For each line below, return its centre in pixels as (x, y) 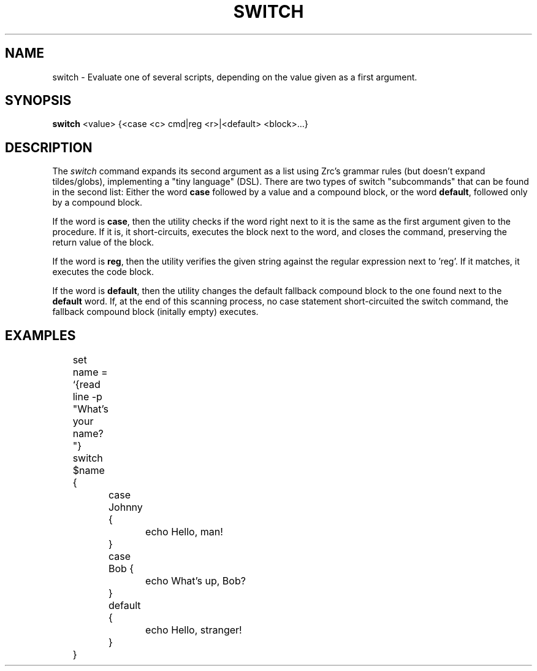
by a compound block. (97, 203)
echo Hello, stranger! (194, 630)
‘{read (86, 385)
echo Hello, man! (184, 532)
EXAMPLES (40, 335)
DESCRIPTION (49, 147)
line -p (87, 397)
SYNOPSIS (38, 101)
